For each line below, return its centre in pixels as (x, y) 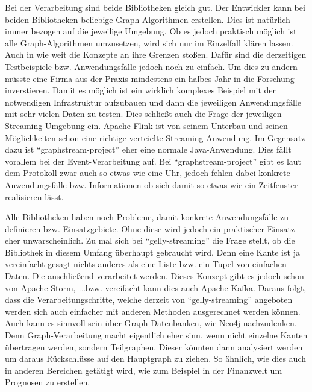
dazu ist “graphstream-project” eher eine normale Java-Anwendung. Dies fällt (148, 149)
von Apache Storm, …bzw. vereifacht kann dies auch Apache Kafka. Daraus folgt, (156, 287)
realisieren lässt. (34, 196)
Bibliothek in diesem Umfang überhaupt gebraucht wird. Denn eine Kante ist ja (152, 252)
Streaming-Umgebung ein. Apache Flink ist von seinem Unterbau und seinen (146, 125)
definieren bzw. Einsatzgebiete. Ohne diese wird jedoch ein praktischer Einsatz (150, 228)
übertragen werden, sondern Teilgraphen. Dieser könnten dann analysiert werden (154, 346)
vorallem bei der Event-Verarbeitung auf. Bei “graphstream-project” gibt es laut (153, 161)
